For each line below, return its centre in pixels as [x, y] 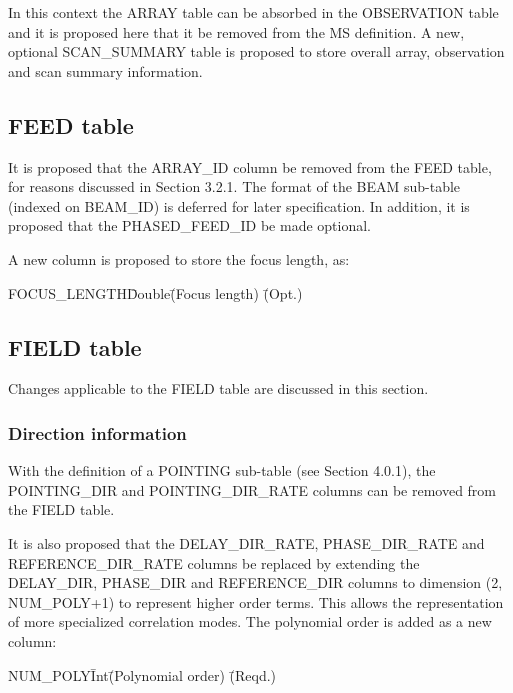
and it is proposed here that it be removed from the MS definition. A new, [236, 31]
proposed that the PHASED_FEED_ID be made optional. [190, 225]
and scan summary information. [105, 70]
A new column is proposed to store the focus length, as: [179, 258]
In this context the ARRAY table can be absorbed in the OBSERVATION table [253, 12]
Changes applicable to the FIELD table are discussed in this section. [218, 388]
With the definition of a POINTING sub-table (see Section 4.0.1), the [222, 470]
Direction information [97, 432]
